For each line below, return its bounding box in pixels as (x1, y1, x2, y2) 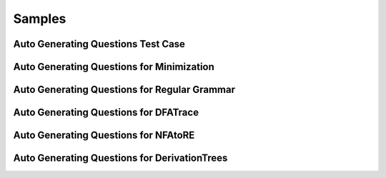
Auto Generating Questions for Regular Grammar (13, 84, 236, 96)
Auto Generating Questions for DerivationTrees (13, 152, 228, 164)
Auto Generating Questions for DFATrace (13, 107, 199, 119)
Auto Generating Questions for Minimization (13, 61, 214, 73)
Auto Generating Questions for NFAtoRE (13, 129, 195, 142)
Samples (13, 11, 66, 26)
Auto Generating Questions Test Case (13, 38, 186, 50)
